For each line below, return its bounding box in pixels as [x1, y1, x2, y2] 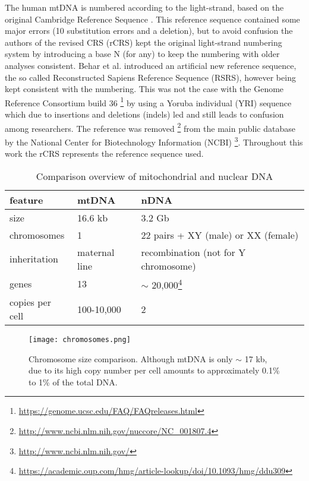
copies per [10, 295, 51, 309]
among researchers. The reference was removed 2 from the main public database [5, 120, 295, 134]
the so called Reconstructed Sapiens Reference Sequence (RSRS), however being [5, 71, 296, 83]
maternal [77, 245, 115, 259]
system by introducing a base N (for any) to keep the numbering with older [5, 48, 280, 60]
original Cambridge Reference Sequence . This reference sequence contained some [5, 12, 300, 25]
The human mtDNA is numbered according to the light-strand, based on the [5, 1, 284, 13]
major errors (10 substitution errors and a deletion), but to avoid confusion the [5, 24, 293, 37]
